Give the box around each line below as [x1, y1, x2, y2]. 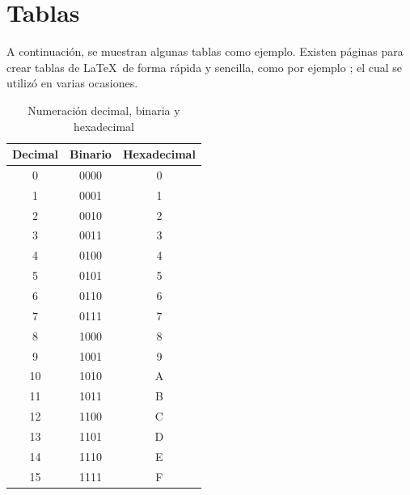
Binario [70, 146, 112, 163]
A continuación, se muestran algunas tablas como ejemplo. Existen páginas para [6, 43, 404, 60]
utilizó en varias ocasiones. [6, 74, 138, 91]
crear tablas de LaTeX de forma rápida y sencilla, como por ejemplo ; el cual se [6, 58, 403, 75]
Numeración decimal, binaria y [27, 101, 180, 118]
